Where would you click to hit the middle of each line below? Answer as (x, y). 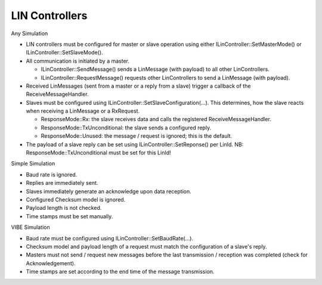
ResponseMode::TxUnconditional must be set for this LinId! (98, 153)
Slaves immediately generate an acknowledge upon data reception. (109, 191)
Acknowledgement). (51, 263)
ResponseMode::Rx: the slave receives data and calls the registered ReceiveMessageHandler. (156, 119)
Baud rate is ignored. (52, 174)
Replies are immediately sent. (62, 183)
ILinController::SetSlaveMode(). (65, 52)
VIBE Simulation (30, 227)
